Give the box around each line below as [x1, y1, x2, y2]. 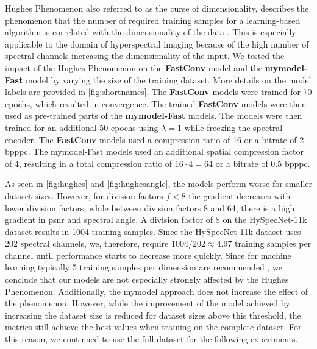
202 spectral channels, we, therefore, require [5, 237, 169, 250]
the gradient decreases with [188, 189, 291, 202]
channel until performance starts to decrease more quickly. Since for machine [5, 249, 291, 261]
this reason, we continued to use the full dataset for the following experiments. [5, 333, 298, 345]
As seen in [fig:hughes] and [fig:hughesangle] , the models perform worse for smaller [5, 177, 312, 190]
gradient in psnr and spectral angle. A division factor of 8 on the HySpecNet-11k [5, 213, 307, 226]
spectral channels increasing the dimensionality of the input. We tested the [5, 49, 285, 62]
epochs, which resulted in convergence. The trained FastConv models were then [5, 97, 307, 110]
